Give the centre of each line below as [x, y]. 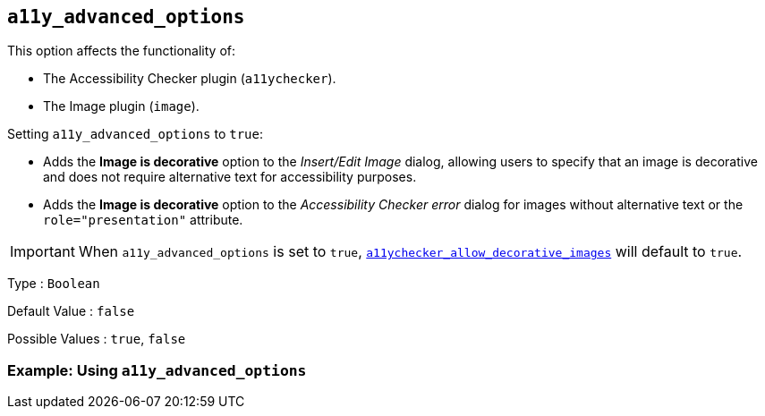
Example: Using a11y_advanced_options [157, 370]
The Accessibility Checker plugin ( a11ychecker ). [190, 79]
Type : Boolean [54, 284]
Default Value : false [71, 311]
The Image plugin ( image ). [121, 106]
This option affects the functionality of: [122, 51]
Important [42, 252]
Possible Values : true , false [97, 339]
